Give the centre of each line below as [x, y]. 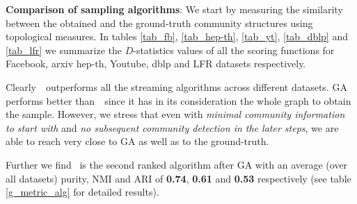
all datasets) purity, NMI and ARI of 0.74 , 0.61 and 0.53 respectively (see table [178, 178]
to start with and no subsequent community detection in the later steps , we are [172, 127]
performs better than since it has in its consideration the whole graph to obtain [178, 100]
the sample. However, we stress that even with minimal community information [175, 114]
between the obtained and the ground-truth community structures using [159, 23]
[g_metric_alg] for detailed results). [82, 192]
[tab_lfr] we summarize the [64, 50]
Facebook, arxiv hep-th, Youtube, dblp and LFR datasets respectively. [156, 63]
